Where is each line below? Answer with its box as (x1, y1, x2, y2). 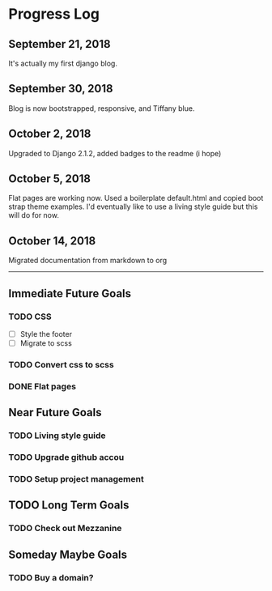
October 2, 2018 (8, 127, 91, 141)
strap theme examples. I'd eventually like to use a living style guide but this (8, 202, 258, 211)
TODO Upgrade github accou (8, 452, 125, 463)
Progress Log (8, 5, 100, 23)
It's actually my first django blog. (8, 58, 117, 68)
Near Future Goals (8, 406, 102, 419)
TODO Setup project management (8, 474, 144, 485)
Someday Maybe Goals (8, 547, 128, 561)
